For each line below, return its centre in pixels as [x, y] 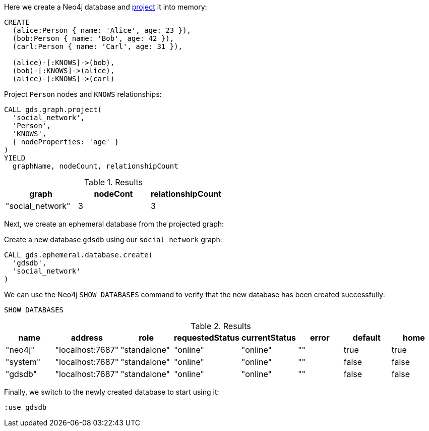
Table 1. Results [113, 182]
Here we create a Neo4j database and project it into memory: [106, 7]
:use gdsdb [25, 407]
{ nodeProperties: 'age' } [66, 142]
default [366, 338]
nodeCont [113, 194]
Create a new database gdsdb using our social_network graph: [113, 239]
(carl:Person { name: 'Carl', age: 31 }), [98, 46]
